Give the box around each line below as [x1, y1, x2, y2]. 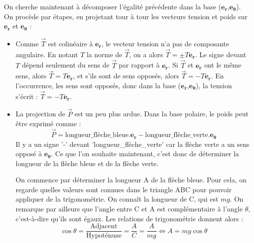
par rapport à [119, 60, 160, 70]
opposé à [15, 148, 42, 159]
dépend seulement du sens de [22, 60, 110, 70]
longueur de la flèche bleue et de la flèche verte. [15, 158, 159, 168]
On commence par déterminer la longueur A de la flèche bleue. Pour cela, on [15, 174, 247, 185]
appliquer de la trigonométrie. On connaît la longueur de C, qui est [15, 194, 219, 204]
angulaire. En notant [15, 49, 78, 59]
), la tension [195, 80, 232, 91]
